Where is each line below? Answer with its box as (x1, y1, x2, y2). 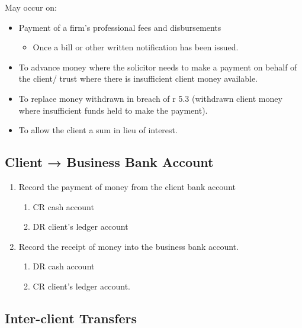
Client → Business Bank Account (5, 153, 214, 171)
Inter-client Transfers (5, 308, 137, 327)
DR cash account (33, 260, 95, 272)
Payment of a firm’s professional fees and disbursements (18, 21, 221, 33)
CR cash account (33, 200, 94, 213)
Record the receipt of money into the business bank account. (18, 240, 239, 252)
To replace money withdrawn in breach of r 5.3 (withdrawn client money (18, 92, 282, 104)
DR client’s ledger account (33, 220, 128, 233)
